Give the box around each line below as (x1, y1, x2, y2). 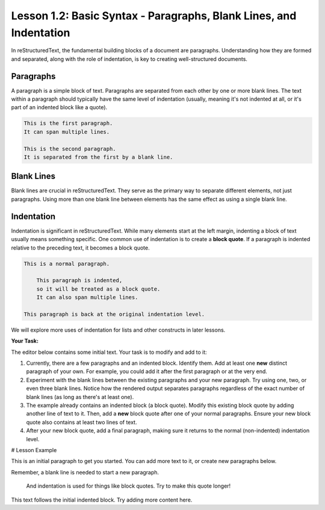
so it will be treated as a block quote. (36, 285, 161, 292)
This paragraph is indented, (36, 277, 123, 284)
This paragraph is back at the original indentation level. (23, 310, 205, 318)
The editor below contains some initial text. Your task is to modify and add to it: (11, 348, 207, 356)
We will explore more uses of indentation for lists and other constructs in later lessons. (11, 326, 226, 333)
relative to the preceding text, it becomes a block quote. (11, 244, 150, 251)
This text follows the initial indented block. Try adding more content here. (11, 496, 193, 503)
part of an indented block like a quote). (11, 104, 108, 111)
